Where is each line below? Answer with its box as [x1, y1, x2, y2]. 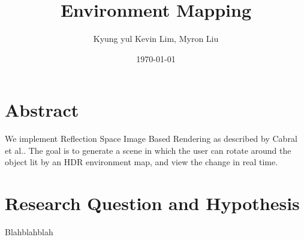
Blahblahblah [5, 226, 53, 238]
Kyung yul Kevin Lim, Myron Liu [93, 32, 219, 45]
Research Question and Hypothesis [5, 191, 300, 215]
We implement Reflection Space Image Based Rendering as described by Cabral [5, 132, 297, 145]
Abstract [5, 98, 79, 122]
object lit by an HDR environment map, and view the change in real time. [5, 156, 278, 168]
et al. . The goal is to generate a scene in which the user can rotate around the [5, 144, 291, 156]
